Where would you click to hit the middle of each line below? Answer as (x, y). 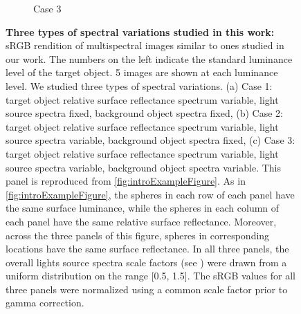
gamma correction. (45, 303)
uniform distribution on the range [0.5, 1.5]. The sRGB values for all (150, 276)
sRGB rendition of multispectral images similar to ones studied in (145, 45)
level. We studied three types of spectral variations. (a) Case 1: (139, 85)
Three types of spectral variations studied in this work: (140, 31)
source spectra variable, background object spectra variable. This (143, 167)
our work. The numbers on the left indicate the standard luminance (149, 58)
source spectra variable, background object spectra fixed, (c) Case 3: (150, 140)
